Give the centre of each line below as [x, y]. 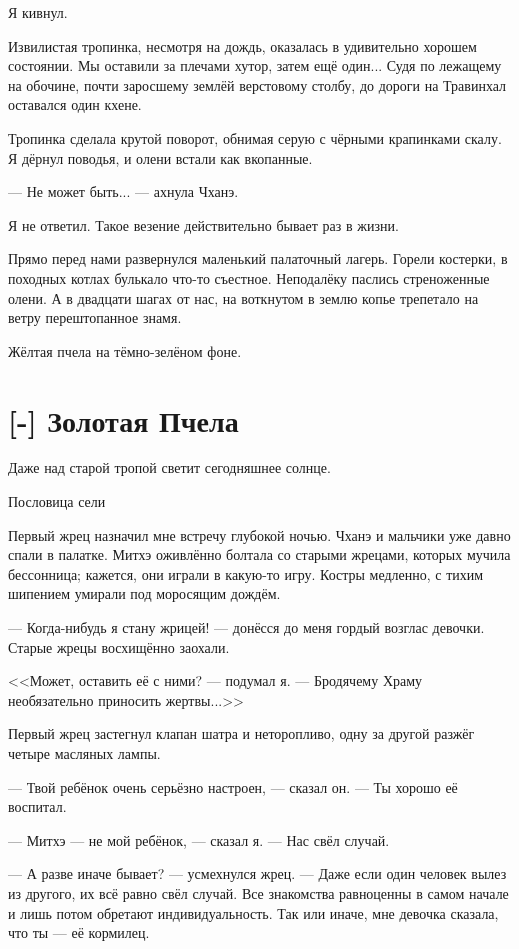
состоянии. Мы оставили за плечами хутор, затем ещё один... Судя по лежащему [255, 65]
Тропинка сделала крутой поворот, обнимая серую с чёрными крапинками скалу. [255, 137]
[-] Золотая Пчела [123, 419]
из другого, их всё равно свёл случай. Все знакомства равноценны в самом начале [258, 892]
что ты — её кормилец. [79, 932]
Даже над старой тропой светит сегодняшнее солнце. [169, 467]
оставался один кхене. [75, 104]
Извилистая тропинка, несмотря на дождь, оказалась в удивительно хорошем [242, 45]
